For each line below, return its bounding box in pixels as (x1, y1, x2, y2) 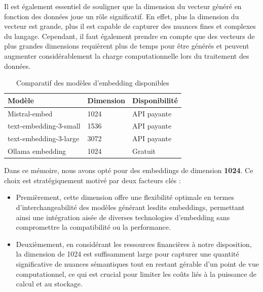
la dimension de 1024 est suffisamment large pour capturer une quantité (16, 248, 239, 259)
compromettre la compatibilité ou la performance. (16, 222, 171, 232)
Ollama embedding (8, 146, 66, 156)
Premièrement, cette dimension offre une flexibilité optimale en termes (16, 192, 234, 202)
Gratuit (132, 146, 156, 156)
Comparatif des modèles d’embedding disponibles (16, 77, 169, 88)
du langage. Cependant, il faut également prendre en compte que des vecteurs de (4, 30, 255, 41)
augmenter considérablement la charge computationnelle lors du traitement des (4, 50, 249, 61)
